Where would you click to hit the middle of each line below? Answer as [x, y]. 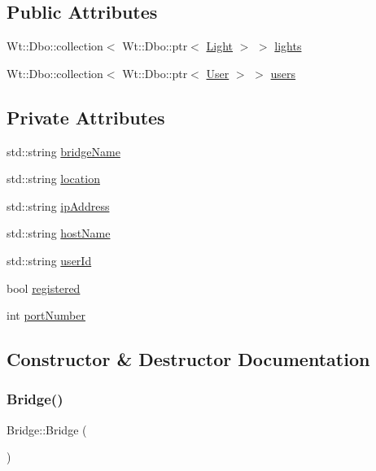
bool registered [44, 288]
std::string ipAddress [58, 205]
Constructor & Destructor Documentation [188, 359]
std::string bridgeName [63, 151]
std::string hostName [59, 233]
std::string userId [49, 260]
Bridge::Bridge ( [47, 429]
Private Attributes [86, 117]
